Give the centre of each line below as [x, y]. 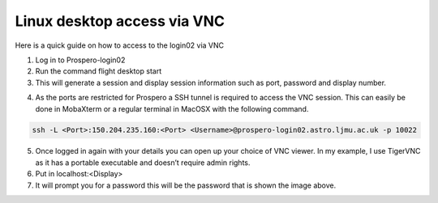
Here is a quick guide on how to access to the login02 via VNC [120, 45]
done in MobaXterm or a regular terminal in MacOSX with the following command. [172, 108]
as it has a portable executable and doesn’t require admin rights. [143, 163]
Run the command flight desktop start [99, 71]
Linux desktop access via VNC [120, 21]
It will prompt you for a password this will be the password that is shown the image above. [186, 185]
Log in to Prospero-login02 [80, 60]
